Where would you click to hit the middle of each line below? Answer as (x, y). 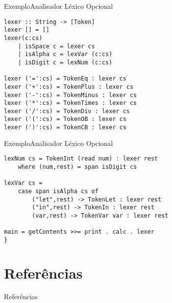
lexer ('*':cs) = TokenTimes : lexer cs (71, 103)
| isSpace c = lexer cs (56, 46)
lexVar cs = (23, 183)
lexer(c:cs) (23, 38)
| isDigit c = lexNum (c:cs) (65, 62)
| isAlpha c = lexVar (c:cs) (65, 54)
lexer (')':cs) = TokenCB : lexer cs (65, 128)
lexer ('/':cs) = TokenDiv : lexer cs (67, 111)
